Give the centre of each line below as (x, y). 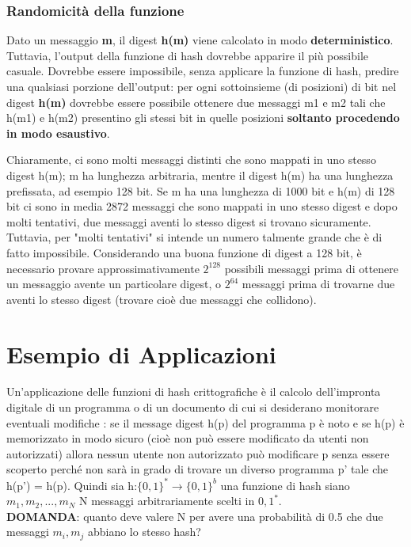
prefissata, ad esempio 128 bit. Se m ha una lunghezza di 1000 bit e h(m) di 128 (201, 190)
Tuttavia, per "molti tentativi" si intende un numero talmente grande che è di (194, 237)
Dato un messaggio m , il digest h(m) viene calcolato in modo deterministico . (200, 40)
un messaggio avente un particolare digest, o (114, 284)
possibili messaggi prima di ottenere (312, 268)
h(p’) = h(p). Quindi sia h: (72, 485)
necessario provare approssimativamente (103, 268)
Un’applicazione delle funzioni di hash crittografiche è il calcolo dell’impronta (194, 391)
